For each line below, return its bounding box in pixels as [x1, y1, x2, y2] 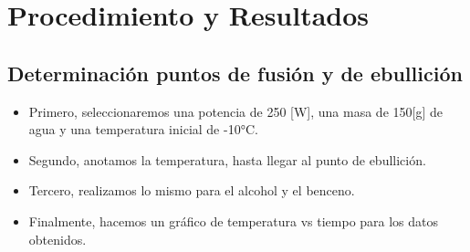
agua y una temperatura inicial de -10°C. [28, 120, 258, 139]
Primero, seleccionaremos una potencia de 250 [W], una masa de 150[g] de [28, 101, 443, 121]
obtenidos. [28, 229, 87, 248]
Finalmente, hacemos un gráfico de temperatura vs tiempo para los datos [28, 211, 439, 230]
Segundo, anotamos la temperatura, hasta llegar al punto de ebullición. [28, 150, 426, 169]
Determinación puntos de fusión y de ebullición [7, 58, 463, 87]
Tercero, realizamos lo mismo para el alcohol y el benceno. [28, 181, 355, 200]
